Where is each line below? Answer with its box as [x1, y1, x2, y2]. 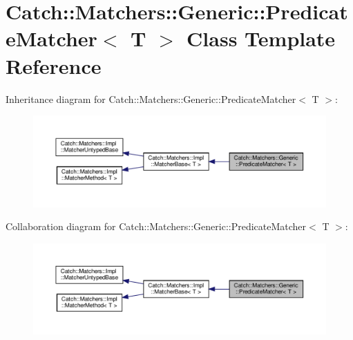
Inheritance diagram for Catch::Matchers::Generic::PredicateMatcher [6, 91, 296, 106]
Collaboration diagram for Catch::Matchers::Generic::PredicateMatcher [6, 219, 307, 234]
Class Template [187, 24, 336, 53]
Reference [6, 51, 102, 79]
